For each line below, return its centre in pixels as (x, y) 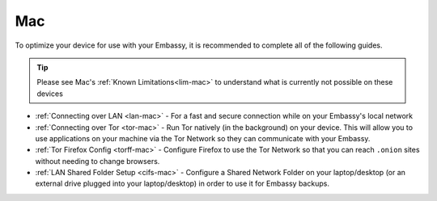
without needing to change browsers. (98, 161)
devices (50, 94)
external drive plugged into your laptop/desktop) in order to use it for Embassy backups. (182, 184)
